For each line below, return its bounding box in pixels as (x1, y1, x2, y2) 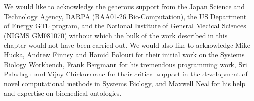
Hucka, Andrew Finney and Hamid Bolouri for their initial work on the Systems (4, 49, 245, 59)
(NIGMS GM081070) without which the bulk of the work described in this (4, 30, 228, 40)
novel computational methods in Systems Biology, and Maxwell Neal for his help (4, 78, 246, 88)
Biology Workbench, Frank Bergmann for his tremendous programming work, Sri (4, 59, 247, 69)
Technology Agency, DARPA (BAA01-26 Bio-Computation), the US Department (4, 11, 247, 21)
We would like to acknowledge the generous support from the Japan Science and (4, 1, 245, 11)
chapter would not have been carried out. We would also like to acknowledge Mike (4, 40, 251, 50)
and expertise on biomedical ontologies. (4, 88, 122, 98)
